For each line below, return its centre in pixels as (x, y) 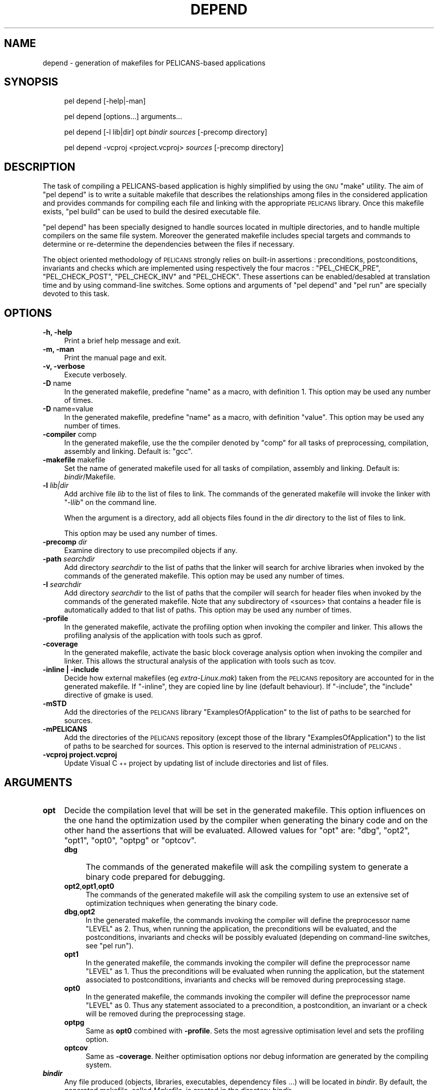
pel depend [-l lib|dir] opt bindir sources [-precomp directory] (166, 132)
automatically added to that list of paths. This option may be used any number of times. (208, 610)
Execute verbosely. (95, 375)
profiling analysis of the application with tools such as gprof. (163, 636)
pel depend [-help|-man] (105, 101)
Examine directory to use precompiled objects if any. (151, 551)
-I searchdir (62, 585)
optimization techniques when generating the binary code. (182, 903)
